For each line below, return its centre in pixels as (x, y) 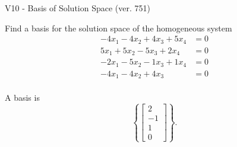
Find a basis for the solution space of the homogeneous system (118, 28)
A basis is (22, 98)
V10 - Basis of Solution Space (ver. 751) (78, 8)
